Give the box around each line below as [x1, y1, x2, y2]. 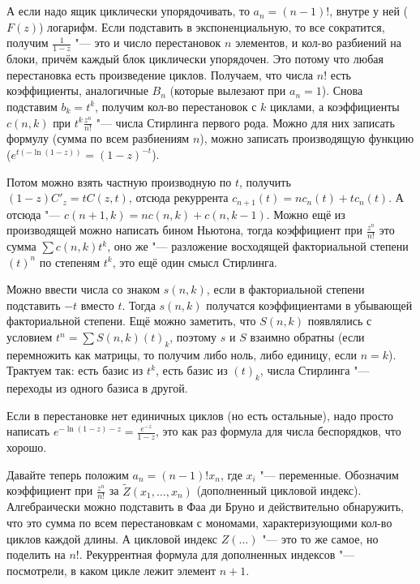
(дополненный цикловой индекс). [196, 482, 362, 499]
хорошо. [6, 439, 47, 456]
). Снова [321, 82, 363, 99]
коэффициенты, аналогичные [6, 82, 148, 99]
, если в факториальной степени [206, 281, 365, 298]
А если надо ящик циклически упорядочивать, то [6, 2, 250, 19]
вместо [80, 296, 114, 313]
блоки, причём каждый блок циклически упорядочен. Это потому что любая [6, 50, 384, 67]
